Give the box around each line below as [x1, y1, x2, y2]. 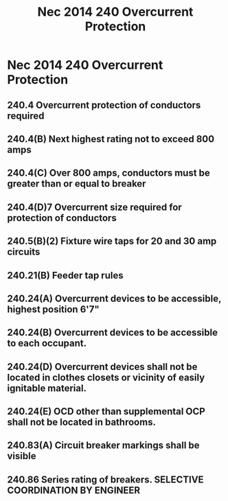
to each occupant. [7, 338, 87, 349]
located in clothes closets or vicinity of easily [7, 371, 205, 383]
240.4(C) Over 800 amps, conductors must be [7, 167, 211, 179]
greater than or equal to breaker [7, 178, 146, 189]
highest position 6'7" [7, 303, 100, 315]
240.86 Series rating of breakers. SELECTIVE [7, 474, 204, 485]
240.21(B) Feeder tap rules [7, 269, 124, 281]
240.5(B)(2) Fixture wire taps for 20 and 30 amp [7, 235, 217, 247]
